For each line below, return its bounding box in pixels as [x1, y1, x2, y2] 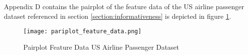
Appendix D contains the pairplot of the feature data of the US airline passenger [4, 1, 244, 11]
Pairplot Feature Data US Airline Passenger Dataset [23, 41, 180, 52]
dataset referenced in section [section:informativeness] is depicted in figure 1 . [4, 11, 231, 21]
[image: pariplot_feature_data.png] [23, 28, 142, 35]
